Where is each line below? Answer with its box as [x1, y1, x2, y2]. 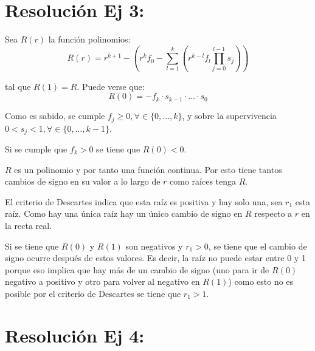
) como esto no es [228, 275, 294, 288]
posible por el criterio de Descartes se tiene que [5, 287, 181, 299]
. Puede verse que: [77, 80, 145, 92]
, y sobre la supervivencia [182, 109, 277, 122]
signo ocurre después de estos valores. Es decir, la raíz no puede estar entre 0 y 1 [5, 251, 306, 264]
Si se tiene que [5, 239, 59, 252]
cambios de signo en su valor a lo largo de [5, 175, 161, 188]
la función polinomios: [48, 33, 131, 46]
